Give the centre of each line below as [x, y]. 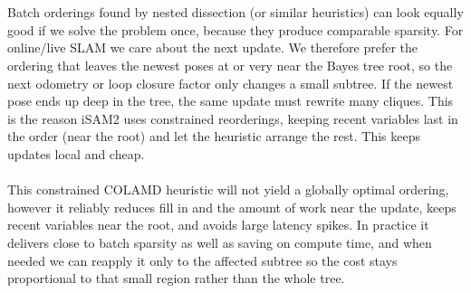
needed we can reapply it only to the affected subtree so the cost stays [202, 260]
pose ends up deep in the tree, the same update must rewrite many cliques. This [231, 101]
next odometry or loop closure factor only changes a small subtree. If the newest [231, 83]
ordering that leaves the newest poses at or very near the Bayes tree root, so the [230, 65]
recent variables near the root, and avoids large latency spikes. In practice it [218, 225]
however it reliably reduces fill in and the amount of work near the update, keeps [232, 207]
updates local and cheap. [76, 153]
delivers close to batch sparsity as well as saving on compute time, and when [220, 242]
